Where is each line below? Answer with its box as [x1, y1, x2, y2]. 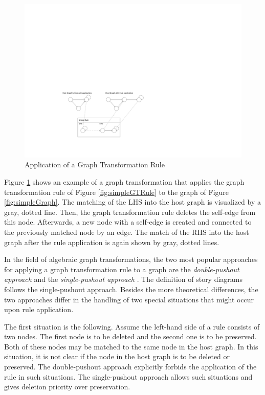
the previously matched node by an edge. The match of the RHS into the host [4, 226, 249, 237]
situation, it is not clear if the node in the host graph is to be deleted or [4, 351, 230, 362]
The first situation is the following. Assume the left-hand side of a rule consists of [4, 321, 260, 332]
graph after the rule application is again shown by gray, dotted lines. [4, 236, 219, 247]
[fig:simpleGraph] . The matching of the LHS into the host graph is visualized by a [4, 196, 261, 207]
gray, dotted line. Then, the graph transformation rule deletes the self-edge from [4, 206, 256, 217]
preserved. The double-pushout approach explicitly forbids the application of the [4, 361, 257, 372]
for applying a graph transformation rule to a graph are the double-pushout [4, 264, 239, 274]
